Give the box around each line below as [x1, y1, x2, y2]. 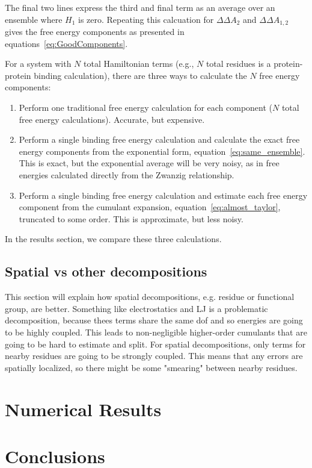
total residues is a [206, 57, 271, 70]
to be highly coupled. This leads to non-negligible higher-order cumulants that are [5, 325, 307, 338]
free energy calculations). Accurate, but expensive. [19, 113, 205, 125]
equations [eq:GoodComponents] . [5, 37, 128, 49]
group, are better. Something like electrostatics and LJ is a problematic [5, 302, 268, 314]
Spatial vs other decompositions [5, 262, 207, 281]
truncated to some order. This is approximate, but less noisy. [19, 212, 243, 225]
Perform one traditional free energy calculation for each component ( [19, 101, 273, 114]
